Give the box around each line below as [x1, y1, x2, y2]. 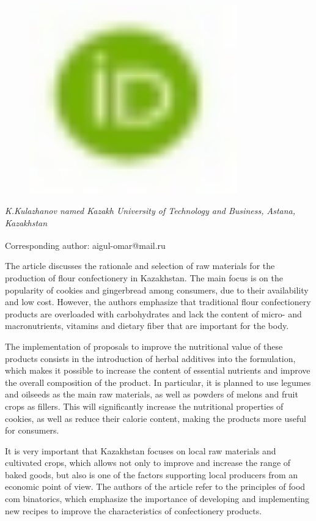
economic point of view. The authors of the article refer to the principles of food [5, 480, 306, 493]
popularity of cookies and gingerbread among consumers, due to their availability [5, 283, 309, 296]
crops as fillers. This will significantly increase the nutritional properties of [5, 399, 284, 412]
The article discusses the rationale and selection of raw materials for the [5, 259, 275, 272]
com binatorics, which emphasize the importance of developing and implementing [5, 492, 310, 505]
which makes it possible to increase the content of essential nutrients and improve [5, 364, 310, 377]
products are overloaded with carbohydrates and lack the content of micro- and [5, 307, 302, 320]
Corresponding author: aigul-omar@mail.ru [5, 238, 166, 251]
